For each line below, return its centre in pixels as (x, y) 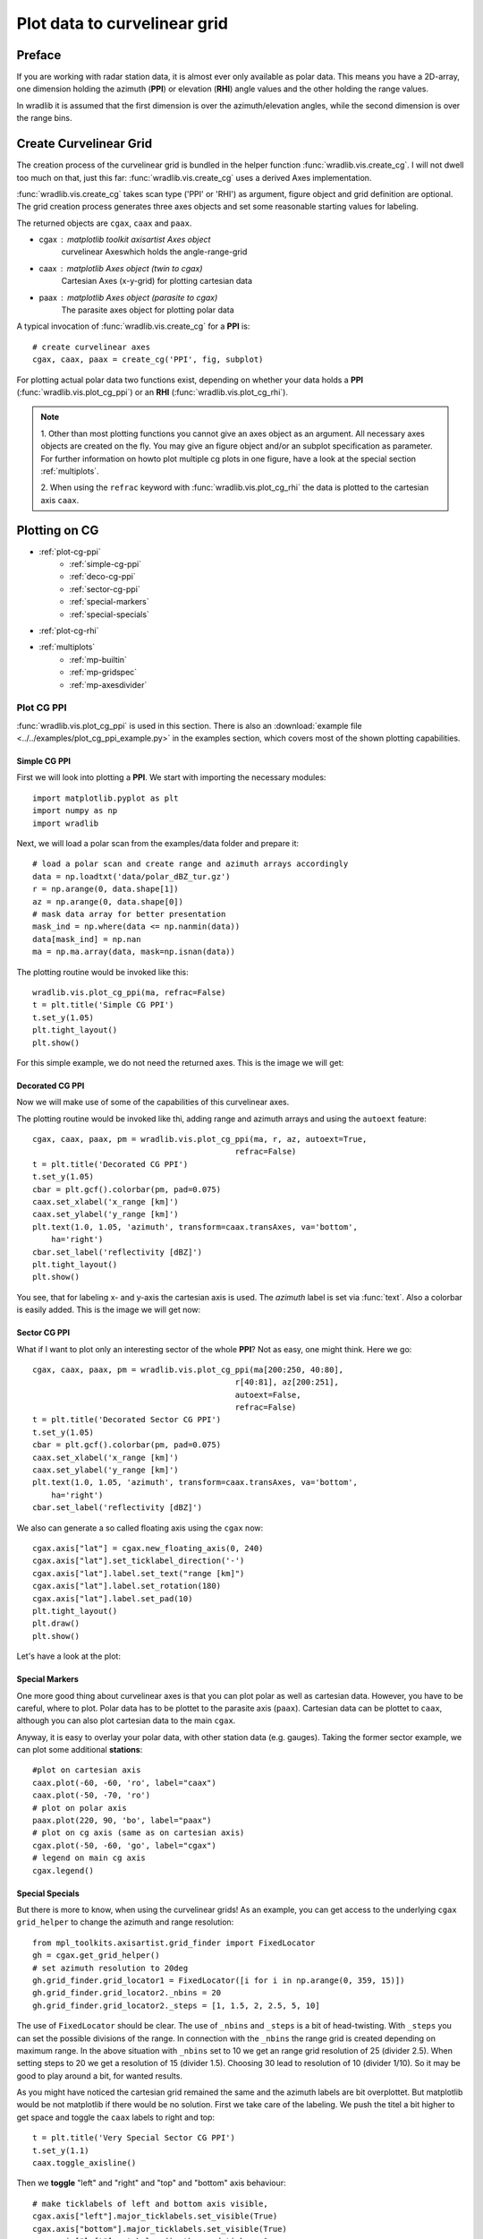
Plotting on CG (58, 530)
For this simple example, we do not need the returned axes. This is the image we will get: (180, 1062)
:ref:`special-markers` (109, 602)
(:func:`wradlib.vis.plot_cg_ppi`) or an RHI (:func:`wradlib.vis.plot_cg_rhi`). (152, 392)
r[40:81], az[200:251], (287, 1382)
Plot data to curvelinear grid (122, 23)
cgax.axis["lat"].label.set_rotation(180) (127, 1586)
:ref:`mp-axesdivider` (108, 684)
